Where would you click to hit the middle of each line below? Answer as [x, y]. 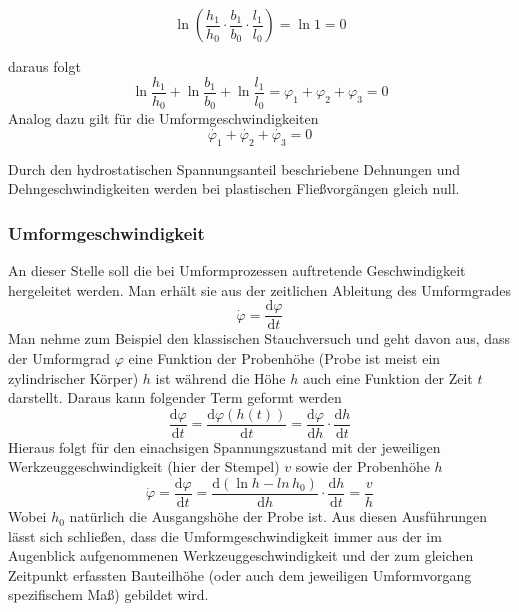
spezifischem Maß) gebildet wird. [108, 594]
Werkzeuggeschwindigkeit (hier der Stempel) [144, 466]
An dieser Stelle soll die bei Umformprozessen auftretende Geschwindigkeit [237, 270]
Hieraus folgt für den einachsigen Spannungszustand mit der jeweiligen [224, 446]
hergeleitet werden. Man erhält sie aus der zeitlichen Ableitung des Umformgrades [259, 289]
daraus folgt [44, 66]
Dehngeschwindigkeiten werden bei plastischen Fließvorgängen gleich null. [234, 188]
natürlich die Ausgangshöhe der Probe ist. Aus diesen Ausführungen [278, 516]
